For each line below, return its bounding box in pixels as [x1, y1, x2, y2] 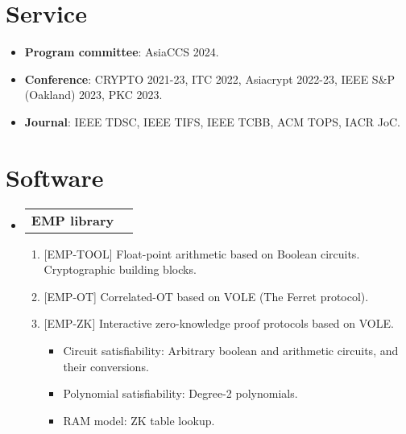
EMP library [31, 210, 114, 229]
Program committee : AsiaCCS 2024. [24, 43, 219, 60]
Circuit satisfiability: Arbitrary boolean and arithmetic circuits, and [63, 342, 399, 358]
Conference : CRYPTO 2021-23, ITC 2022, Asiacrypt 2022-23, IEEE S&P [24, 70, 396, 87]
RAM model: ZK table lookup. [63, 411, 215, 428]
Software [6, 160, 104, 193]
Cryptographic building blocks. [43, 261, 197, 278]
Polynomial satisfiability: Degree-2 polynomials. [63, 385, 298, 402]
